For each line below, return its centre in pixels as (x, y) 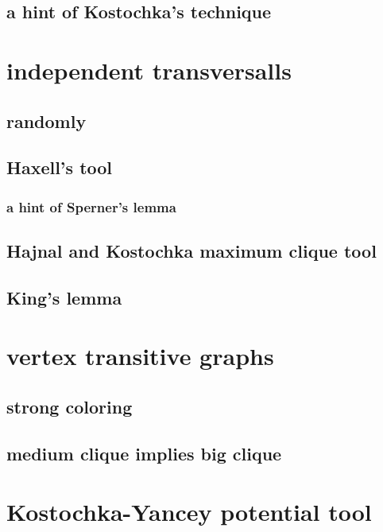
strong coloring (70, 406)
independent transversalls (149, 70)
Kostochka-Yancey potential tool (189, 512)
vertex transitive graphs (140, 356)
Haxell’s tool (60, 167)
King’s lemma (64, 297)
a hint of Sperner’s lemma (91, 206)
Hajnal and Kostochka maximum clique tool (191, 250)
